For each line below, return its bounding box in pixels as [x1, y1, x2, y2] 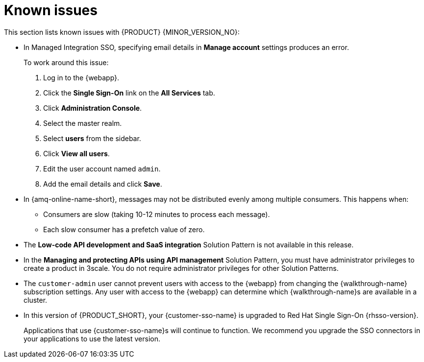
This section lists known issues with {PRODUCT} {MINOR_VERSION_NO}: [4, 27, 240, 36]
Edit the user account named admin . [43, 164, 161, 173]
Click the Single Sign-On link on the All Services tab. [43, 88, 215, 97]
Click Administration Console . [43, 103, 142, 112]
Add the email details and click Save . [43, 179, 162, 188]
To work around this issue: [24, 58, 109, 67]
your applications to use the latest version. [24, 334, 160, 343]
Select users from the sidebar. [43, 134, 141, 143]
